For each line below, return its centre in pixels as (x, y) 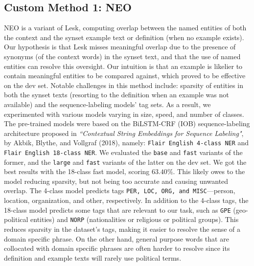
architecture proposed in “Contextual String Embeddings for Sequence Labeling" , (124, 133)
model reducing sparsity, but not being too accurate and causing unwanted (116, 181)
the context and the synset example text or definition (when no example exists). (124, 37)
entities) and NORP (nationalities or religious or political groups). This (135, 219)
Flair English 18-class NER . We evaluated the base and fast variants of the (123, 152)
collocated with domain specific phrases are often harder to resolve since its (117, 248)
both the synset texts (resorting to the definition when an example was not (116, 95)
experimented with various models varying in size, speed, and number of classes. (124, 114)
